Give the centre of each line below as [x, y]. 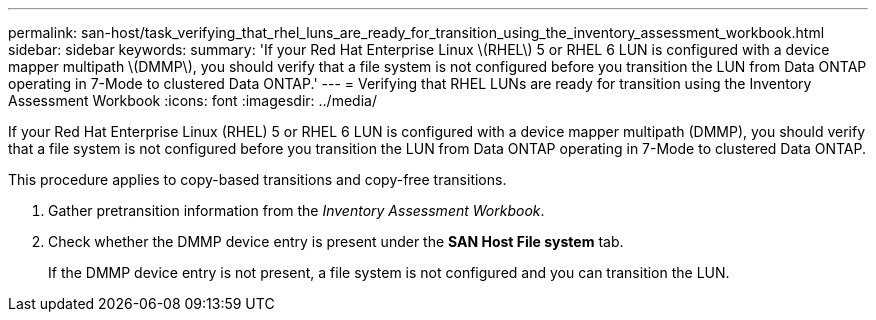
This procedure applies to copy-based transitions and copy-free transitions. [257, 179]
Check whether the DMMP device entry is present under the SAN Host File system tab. [336, 241]
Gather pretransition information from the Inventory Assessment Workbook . [296, 210]
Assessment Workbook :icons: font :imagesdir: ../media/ [192, 100]
